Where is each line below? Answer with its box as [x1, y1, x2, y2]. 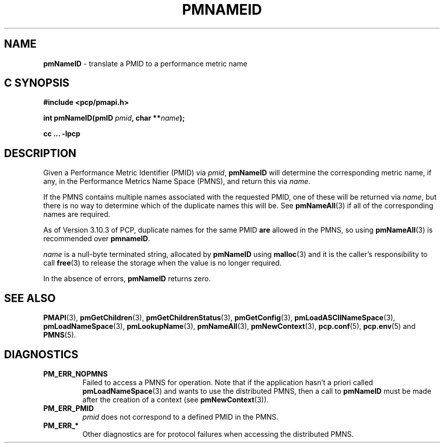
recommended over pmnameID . [43, 234, 150, 243]
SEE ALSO [4, 291, 56, 305]
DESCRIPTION [4, 146, 77, 160]
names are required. [43, 210, 110, 219]
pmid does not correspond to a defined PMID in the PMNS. [82, 412, 279, 421]
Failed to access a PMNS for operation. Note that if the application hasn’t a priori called [82, 378, 373, 387]
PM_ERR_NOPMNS [43, 369, 108, 378]
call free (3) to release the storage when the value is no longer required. [43, 258, 282, 268]
